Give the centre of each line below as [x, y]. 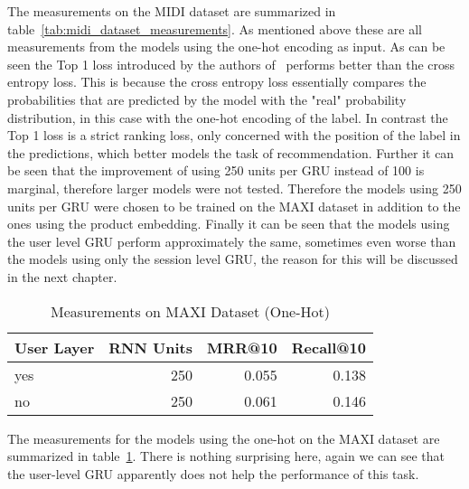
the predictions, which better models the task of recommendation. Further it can [231, 152]
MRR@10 [242, 347]
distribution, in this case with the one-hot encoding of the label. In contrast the [228, 117]
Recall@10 [329, 347]
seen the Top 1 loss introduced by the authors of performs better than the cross [231, 64]
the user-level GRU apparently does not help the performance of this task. [213, 473]
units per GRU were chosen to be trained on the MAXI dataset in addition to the [234, 206]
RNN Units [150, 347]
